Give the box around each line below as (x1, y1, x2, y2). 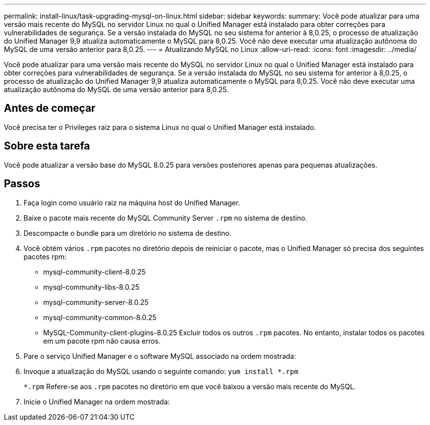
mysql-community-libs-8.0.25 (43, 282, 139, 291)
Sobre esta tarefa (4, 140, 90, 152)
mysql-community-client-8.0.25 (43, 267, 146, 276)
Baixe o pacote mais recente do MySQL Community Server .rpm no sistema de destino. (24, 213, 307, 222)
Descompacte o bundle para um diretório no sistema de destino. (24, 228, 232, 237)
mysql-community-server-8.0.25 (43, 298, 149, 306)
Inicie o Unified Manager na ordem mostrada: (24, 397, 170, 406)
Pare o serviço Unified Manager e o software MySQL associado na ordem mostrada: (24, 351, 296, 360)
